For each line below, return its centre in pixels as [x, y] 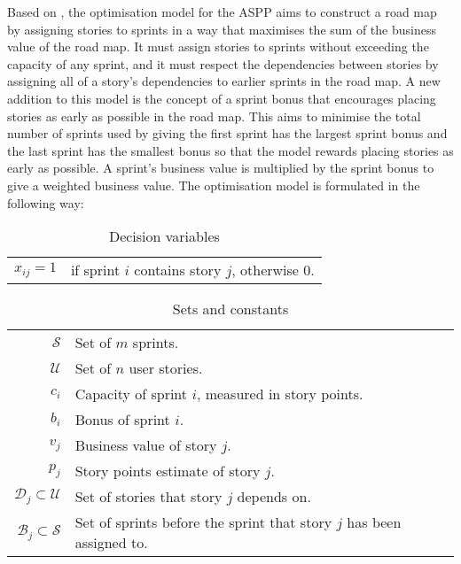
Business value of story [146, 445]
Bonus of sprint [122, 420]
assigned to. [111, 543]
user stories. [166, 368]
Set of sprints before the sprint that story [203, 522]
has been [374, 522]
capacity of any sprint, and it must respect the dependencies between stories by [223, 63]
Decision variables [164, 236]
